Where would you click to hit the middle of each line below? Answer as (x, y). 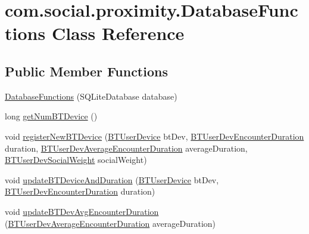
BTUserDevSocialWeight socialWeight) (76, 160)
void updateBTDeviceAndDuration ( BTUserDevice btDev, (112, 179)
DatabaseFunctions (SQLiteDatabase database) (91, 96)
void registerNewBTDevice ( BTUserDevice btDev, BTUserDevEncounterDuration (154, 136)
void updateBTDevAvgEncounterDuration (82, 211)
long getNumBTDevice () (51, 116)
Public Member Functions (86, 71)
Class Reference (118, 33)
